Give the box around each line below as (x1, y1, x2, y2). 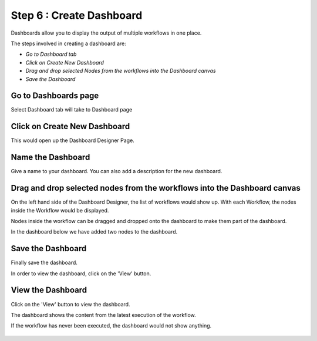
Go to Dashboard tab (25, 50, 77, 58)
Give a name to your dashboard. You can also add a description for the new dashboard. (11, 168, 222, 175)
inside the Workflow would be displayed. (11, 207, 109, 214)
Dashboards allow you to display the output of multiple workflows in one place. (11, 29, 202, 36)
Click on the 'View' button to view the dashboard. (11, 301, 130, 308)
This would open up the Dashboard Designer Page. (11, 137, 134, 144)
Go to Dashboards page (11, 91, 99, 101)
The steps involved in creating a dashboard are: (11, 40, 126, 47)
